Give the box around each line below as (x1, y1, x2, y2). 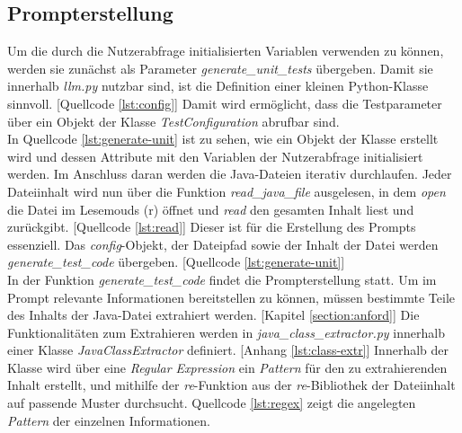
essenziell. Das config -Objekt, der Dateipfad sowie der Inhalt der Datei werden (7, 234, 439, 253)
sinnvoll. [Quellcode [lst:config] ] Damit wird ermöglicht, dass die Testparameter (7, 93, 442, 112)
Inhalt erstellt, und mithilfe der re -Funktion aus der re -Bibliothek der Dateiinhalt (7, 376, 456, 394)
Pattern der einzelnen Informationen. (7, 411, 210, 429)
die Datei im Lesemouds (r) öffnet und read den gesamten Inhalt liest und (7, 199, 414, 218)
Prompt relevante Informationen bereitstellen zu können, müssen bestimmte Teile (7, 287, 456, 306)
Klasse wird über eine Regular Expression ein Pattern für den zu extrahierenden (7, 358, 448, 376)
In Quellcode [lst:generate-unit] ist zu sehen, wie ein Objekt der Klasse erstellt (7, 129, 439, 148)
